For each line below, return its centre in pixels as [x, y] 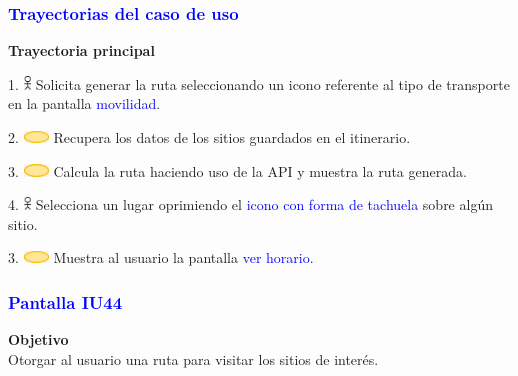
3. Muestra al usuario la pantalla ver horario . [161, 257]
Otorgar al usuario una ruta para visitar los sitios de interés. [193, 358]
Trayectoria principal [81, 50]
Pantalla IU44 [65, 301]
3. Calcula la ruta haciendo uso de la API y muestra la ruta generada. [237, 170]
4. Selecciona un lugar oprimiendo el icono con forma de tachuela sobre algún [250, 204]
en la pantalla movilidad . [84, 103]
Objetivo [38, 339]
